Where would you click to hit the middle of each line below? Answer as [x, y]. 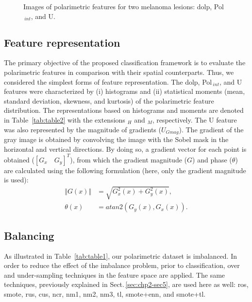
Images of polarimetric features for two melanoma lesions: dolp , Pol [124, 6]
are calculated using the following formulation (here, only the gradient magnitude [125, 170]
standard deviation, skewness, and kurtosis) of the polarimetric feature [109, 100]
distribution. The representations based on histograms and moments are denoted [124, 110]
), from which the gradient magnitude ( [129, 159]
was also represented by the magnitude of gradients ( [83, 129]
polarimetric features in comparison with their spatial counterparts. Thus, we [119, 72]
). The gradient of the [211, 129]
